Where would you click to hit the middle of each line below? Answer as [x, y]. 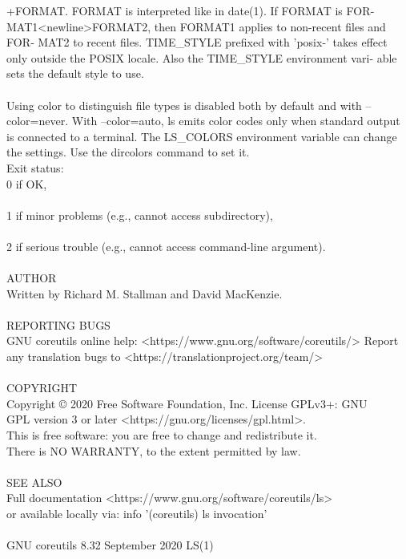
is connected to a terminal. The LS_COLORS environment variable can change [202, 136]
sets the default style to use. [75, 73]
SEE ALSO [34, 482]
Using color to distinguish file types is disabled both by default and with [184, 105]
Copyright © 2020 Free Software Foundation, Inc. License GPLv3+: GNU [187, 403]
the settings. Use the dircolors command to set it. [128, 152]
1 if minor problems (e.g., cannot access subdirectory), [140, 215]
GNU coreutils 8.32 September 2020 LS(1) [110, 545]
